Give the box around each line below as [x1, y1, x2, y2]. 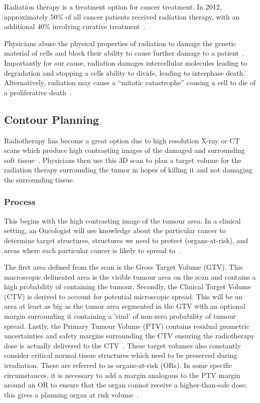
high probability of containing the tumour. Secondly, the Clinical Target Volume [4, 281, 251, 292]
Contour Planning [4, 111, 99, 127]
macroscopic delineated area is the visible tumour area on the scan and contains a [4, 271, 256, 282]
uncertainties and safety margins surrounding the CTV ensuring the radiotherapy [4, 330, 254, 341]
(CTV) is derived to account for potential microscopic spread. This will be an [4, 291, 242, 301]
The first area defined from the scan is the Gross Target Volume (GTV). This [4, 262, 243, 272]
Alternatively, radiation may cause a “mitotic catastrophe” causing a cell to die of [4, 77, 256, 88]
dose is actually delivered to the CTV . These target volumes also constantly [4, 340, 241, 350]
